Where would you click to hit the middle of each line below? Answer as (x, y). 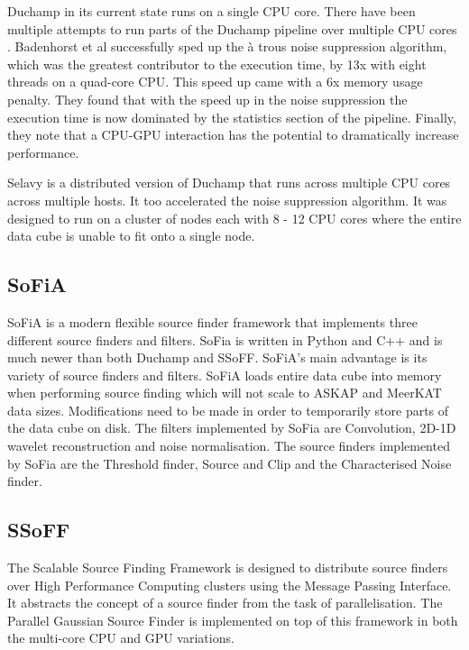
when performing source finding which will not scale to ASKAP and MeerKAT (225, 393)
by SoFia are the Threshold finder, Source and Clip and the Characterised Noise (230, 463)
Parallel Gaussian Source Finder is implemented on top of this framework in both (233, 620)
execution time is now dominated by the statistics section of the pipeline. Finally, (232, 117)
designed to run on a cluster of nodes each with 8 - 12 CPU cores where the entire (234, 218)
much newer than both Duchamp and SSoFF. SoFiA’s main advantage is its (217, 357)
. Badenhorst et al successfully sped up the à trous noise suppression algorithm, (227, 46)
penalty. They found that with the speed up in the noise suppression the (207, 99)
